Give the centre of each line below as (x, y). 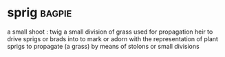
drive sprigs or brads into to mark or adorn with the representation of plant (113, 38)
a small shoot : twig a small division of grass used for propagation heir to (110, 32)
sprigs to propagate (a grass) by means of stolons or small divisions (103, 46)
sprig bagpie (40, 13)
